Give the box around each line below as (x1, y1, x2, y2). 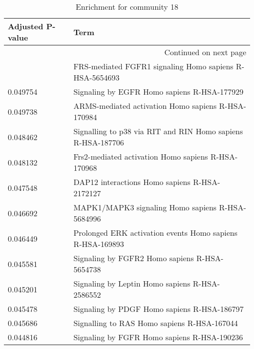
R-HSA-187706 (73, 137, 124, 148)
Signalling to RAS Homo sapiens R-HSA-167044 (73, 317, 238, 328)
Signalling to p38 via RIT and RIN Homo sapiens (73, 125, 243, 137)
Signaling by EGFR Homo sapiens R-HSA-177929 (73, 86, 244, 97)
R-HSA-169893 (73, 238, 124, 249)
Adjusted (8, 21, 43, 32)
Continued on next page (164, 46, 246, 58)
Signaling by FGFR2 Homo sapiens (73, 252, 194, 264)
